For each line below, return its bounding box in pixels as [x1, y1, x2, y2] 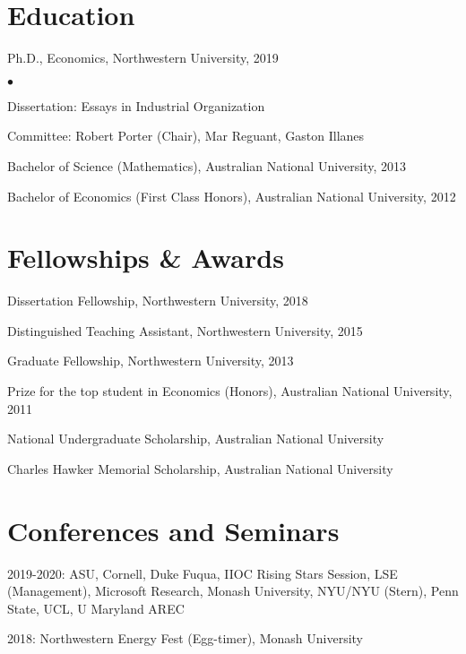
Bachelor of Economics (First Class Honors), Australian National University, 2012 [7, 186, 456, 205]
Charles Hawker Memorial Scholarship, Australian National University [7, 459, 393, 478]
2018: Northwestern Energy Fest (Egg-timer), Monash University [7, 629, 363, 648]
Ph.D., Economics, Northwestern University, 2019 [7, 48, 279, 67]
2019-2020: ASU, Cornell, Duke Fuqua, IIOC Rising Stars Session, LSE [7, 564, 398, 582]
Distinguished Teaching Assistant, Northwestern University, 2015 [7, 321, 363, 340]
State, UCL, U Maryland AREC [7, 598, 185, 617]
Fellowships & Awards [7, 239, 284, 276]
